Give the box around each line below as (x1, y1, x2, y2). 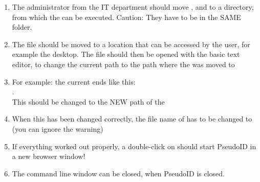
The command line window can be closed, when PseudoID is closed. (12, 168, 225, 178)
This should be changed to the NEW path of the (12, 96, 165, 107)
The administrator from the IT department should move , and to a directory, (12, 2, 254, 12)
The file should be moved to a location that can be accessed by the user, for (12, 38, 250, 49)
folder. (12, 22, 32, 32)
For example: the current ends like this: (12, 76, 136, 87)
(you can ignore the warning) (12, 123, 103, 134)
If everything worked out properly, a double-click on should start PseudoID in (12, 140, 256, 151)
